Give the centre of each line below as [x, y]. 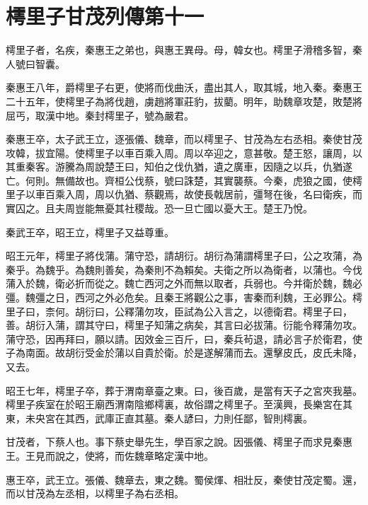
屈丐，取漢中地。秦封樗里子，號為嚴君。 [100, 115]
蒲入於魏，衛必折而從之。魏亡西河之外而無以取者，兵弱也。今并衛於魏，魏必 [184, 283]
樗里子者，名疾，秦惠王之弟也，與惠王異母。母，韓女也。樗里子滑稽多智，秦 [184, 50]
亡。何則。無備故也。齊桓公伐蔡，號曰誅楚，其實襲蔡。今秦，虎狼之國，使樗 [184, 180]
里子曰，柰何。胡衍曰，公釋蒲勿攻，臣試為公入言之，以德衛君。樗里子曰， [179, 311]
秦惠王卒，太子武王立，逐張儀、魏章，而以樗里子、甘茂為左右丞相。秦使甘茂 [184, 139]
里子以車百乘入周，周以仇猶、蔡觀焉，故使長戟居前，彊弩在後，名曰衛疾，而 [184, 194]
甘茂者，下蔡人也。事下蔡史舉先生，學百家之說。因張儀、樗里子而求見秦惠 [179, 442]
